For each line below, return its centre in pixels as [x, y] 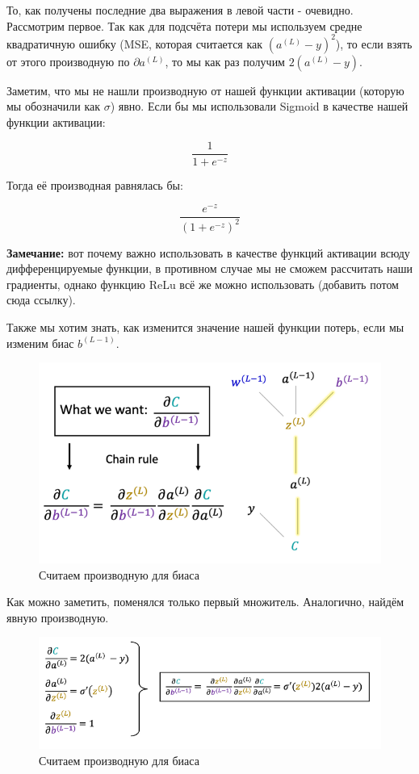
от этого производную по [68, 61]
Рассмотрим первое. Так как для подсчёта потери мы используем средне [184, 25]
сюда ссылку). [41, 300]
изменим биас [40, 343]
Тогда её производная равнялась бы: [95, 184]
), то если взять [374, 43]
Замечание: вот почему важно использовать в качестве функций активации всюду [208, 252]
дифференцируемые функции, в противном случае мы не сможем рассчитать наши [209, 268]
